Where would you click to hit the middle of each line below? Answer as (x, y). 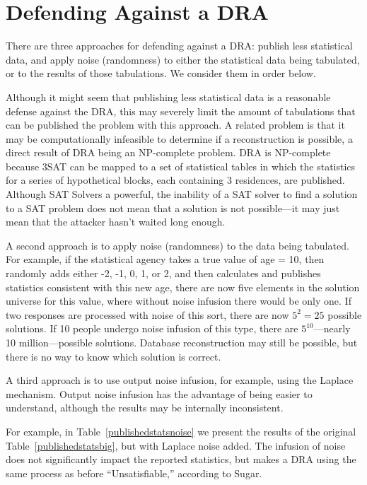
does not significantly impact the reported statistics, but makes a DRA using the (181, 459)
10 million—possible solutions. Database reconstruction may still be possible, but (182, 342)
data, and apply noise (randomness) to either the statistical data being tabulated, (183, 59)
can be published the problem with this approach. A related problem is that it (175, 125)
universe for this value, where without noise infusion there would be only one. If (179, 301)
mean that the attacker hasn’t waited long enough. (116, 222)
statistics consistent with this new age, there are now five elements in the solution (183, 287)
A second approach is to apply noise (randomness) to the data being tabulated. (177, 245)
